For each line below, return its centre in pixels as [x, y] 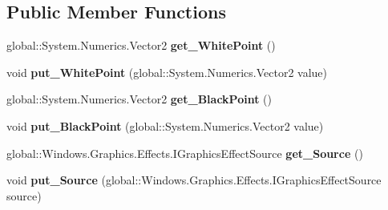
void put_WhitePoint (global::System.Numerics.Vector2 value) [167, 72]
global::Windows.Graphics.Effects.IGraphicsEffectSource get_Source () [185, 153]
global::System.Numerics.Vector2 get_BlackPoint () [139, 99]
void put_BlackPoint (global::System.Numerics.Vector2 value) [165, 125]
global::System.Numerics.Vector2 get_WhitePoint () [141, 45]
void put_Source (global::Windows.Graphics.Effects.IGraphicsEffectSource [194, 180]
